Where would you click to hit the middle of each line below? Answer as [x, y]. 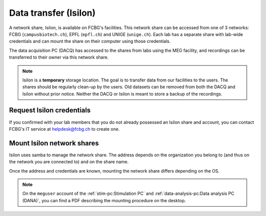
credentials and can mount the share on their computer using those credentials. [90, 41]
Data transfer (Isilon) [52, 13]
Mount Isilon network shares [54, 143]
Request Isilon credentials [50, 110]
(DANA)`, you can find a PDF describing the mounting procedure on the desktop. [104, 200]
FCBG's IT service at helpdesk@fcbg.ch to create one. [65, 129]
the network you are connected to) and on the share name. [69, 162]
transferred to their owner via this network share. [59, 57]
